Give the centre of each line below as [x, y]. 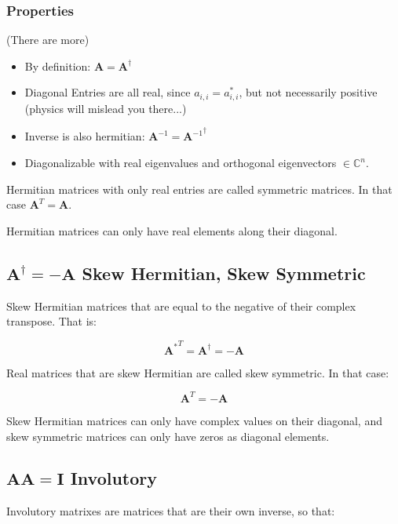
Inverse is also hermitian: [85, 136]
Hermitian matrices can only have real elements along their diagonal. [172, 230]
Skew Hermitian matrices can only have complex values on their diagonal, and [194, 420]
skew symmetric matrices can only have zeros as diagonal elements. [168, 436]
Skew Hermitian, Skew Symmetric [224, 273]
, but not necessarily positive [308, 92]
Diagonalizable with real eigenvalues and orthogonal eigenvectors [181, 163]
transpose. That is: [51, 321]
